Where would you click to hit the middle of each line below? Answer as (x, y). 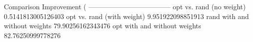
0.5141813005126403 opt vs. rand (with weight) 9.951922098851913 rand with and (126, 16)
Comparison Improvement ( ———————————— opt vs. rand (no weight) (125, 6)
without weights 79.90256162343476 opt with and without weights (103, 26)
